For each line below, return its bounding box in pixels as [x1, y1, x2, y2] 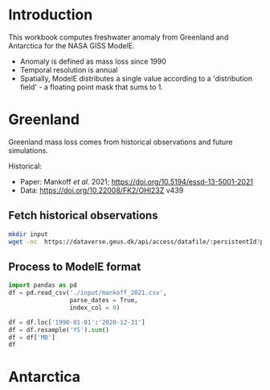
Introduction [8, 6, 93, 24]
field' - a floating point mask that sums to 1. [19, 82, 163, 92]
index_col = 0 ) [69, 304, 121, 312]
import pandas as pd [8, 281, 78, 289]
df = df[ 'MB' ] [8, 333, 56, 342]
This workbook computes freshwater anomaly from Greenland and [8, 32, 229, 42]
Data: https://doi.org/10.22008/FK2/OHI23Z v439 [19, 185, 184, 195]
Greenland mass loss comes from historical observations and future [8, 137, 233, 147]
